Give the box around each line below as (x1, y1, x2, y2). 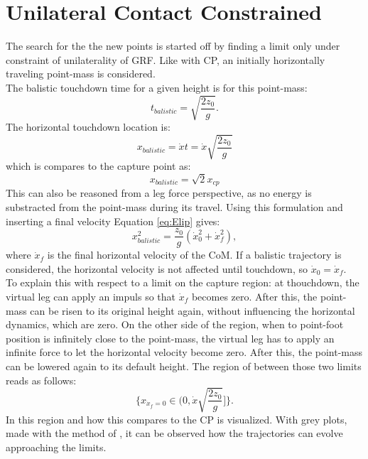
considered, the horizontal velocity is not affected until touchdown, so (6, 261, 308, 276)
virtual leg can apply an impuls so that (6, 289, 175, 304)
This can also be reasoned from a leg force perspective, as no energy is (6, 185, 312, 200)
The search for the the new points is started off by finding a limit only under (6, 38, 340, 53)
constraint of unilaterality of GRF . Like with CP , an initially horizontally (6, 52, 325, 67)
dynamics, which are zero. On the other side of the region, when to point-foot (6, 317, 344, 332)
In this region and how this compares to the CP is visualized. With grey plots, (6, 411, 347, 426)
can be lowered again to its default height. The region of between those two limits (6, 358, 362, 373)
